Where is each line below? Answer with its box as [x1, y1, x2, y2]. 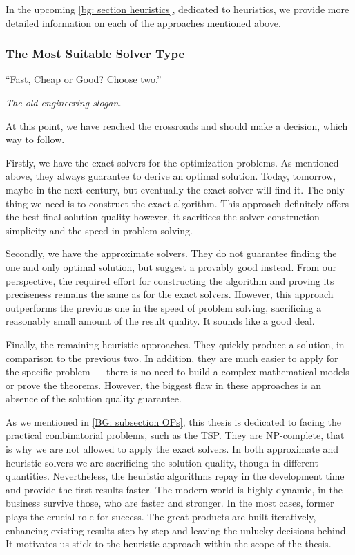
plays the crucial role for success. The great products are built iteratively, [6, 509, 316, 524]
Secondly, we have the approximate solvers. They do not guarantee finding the [6, 246, 337, 261]
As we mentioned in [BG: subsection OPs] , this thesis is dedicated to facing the [6, 414, 342, 429]
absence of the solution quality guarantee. [6, 391, 182, 406]
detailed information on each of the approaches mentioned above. [6, 15, 281, 30]
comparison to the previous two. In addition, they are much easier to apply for [6, 350, 338, 365]
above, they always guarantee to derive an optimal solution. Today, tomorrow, [6, 169, 336, 183]
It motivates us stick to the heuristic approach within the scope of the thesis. [6, 536, 332, 551]
